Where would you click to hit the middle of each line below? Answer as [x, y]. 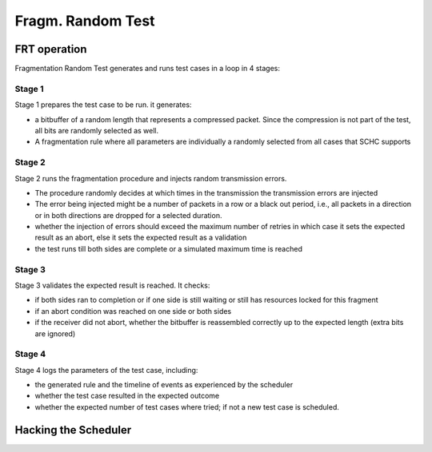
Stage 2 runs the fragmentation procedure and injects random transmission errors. [151, 178]
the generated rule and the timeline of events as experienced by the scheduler [164, 385]
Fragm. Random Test [85, 21]
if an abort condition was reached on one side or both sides [133, 311]
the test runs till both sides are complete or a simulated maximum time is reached [169, 248]
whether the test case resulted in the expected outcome [127, 396]
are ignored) [55, 333]
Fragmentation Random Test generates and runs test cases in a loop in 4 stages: [147, 69]
